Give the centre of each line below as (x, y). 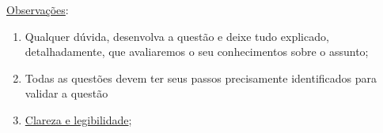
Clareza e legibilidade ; (78, 119)
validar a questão (66, 93)
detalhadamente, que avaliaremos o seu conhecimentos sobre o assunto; (197, 52)
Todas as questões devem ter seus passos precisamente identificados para (201, 78)
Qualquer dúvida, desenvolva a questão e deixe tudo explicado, (177, 36)
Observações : (38, 9)
